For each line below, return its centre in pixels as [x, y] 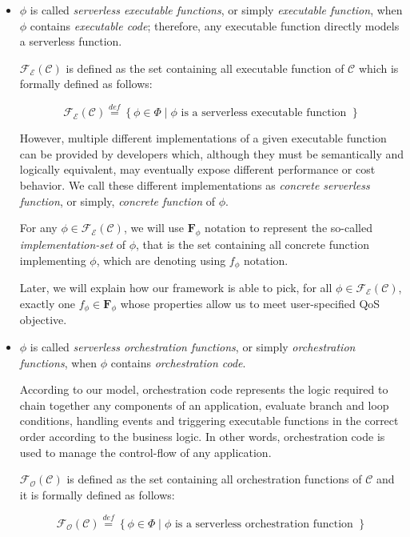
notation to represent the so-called [289, 228]
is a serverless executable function [264, 113]
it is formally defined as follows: [97, 494]
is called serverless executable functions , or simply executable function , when [216, 10]
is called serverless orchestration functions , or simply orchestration [193, 346]
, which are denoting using [161, 260]
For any [38, 228]
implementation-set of [73, 244]
